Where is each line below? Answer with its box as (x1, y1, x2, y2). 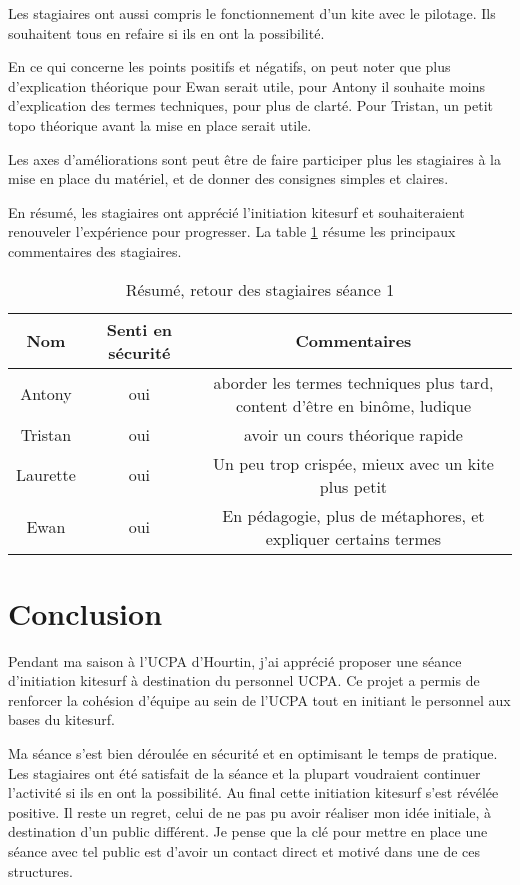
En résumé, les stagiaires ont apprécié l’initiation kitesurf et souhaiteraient (8, 201, 465, 222)
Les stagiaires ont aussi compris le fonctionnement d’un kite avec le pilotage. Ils (8, 3, 496, 23)
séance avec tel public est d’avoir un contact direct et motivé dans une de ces (8, 841, 481, 861)
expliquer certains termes (265, 526, 442, 550)
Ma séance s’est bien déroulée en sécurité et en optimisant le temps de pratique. (8, 743, 498, 764)
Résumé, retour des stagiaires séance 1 (125, 277, 395, 301)
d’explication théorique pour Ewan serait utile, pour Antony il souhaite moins (8, 75, 486, 96)
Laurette (16, 463, 76, 487)
